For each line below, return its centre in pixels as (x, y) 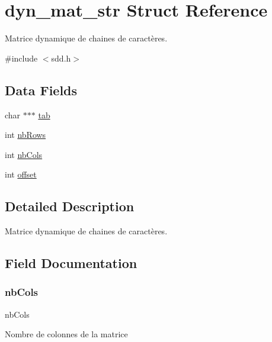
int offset (21, 174)
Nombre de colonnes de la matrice (66, 334)
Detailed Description (70, 206)
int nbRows (25, 135)
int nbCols (24, 154)
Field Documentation (71, 263)
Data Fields (41, 90)
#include (21, 58)
